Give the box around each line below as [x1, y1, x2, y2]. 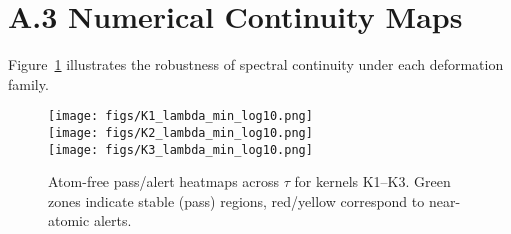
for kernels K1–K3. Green [294, 171, 451, 192]
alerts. [93, 210, 132, 231]
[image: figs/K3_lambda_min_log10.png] [48, 142, 313, 157]
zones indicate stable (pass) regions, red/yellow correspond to [48, 190, 425, 211]
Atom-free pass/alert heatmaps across [48, 171, 280, 192]
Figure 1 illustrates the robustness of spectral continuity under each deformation [8, 54, 504, 75]
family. [8, 73, 49, 94]
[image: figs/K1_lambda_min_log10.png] [48, 109, 313, 124]
